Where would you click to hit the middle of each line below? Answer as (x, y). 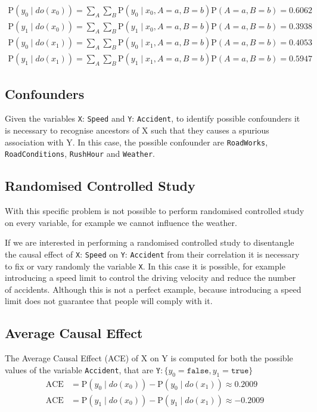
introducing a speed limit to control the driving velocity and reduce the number (150, 278)
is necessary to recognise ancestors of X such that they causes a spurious (137, 130)
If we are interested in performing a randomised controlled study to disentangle (150, 242)
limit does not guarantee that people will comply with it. (109, 301)
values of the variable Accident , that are (79, 369)
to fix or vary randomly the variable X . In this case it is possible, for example (145, 266)
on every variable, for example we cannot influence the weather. (121, 222)
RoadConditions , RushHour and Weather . (80, 154)
